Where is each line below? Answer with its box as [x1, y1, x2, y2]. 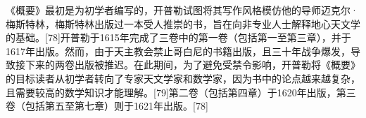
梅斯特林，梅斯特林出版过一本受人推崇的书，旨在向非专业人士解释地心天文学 [6, 16, 360, 31]
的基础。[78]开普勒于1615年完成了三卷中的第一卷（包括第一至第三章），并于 [6, 30, 351, 45]
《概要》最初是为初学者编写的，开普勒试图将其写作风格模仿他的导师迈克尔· [6, 3, 358, 17]
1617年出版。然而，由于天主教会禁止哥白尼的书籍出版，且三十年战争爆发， [6, 43, 351, 58]
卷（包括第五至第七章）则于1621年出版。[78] [6, 98, 208, 113]
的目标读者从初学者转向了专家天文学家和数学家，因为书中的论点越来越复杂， [6, 71, 360, 85]
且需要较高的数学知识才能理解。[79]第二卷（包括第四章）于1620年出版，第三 [6, 84, 356, 99]
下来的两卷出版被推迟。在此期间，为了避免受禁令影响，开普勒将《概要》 [25, 57, 360, 72]
